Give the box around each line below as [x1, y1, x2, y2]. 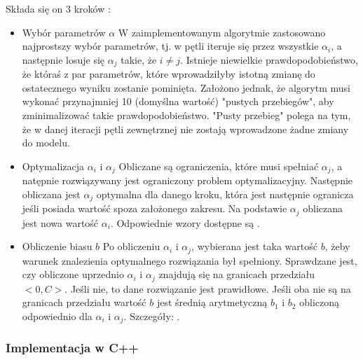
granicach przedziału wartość [22, 295, 146, 310]
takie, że [121, 52, 157, 67]
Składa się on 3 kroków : [6, 1, 111, 15]
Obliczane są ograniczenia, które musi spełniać [118, 158, 319, 173]
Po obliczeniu [102, 239, 160, 254]
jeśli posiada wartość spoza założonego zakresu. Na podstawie [22, 201, 287, 216]
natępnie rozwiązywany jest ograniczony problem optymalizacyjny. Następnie [22, 173, 353, 188]
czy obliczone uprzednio [22, 267, 124, 282]
